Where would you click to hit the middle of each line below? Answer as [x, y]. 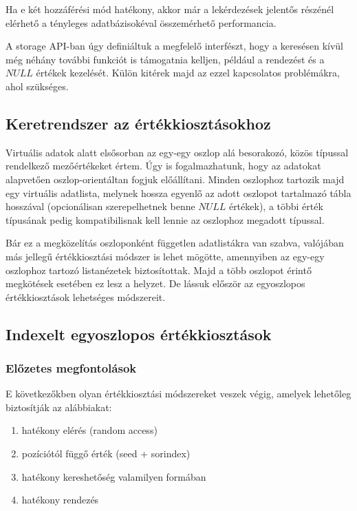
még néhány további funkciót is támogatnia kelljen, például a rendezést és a [165, 59]
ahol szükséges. [37, 86]
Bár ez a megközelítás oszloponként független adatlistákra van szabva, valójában [175, 243]
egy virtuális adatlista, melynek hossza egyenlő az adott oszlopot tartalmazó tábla [178, 192]
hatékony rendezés [60, 500]
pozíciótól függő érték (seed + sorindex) [106, 453]
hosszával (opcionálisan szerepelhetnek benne [100, 206]
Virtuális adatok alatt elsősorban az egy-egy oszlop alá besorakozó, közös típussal [177, 152]
